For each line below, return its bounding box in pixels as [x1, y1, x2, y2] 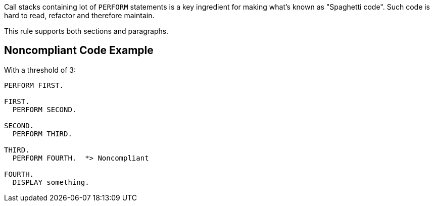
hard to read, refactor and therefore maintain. [4, 11, 155, 20]
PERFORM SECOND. [12, 105, 77, 114]
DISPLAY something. [12, 178, 89, 186]
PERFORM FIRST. [4, 81, 64, 89]
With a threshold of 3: [4, 65, 76, 74]
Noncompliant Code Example [4, 44, 154, 57]
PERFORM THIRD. [12, 129, 72, 138]
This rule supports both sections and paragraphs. [4, 27, 169, 35]
